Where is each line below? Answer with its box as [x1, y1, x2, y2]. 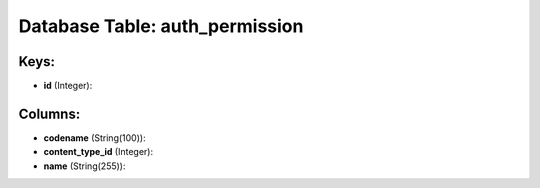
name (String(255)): [43, 160, 126, 172]
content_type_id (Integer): [43, 146, 154, 158]
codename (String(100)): [43, 131, 146, 144]
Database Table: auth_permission [18, 15, 304, 37]
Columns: [18, 105, 81, 122]
